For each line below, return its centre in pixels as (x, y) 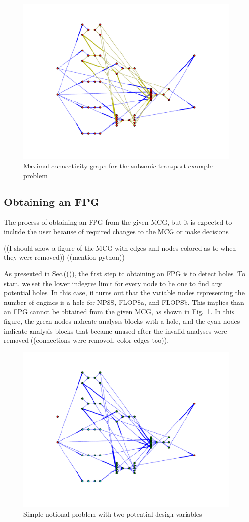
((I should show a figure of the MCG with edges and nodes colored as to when (120, 247)
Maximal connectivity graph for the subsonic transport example (118, 166)
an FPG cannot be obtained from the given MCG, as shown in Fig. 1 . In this (119, 312)
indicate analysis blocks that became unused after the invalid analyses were (116, 330)
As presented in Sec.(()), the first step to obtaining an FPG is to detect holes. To (125, 274)
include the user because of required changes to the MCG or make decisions (116, 231)
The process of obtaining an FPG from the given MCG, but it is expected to (118, 222)
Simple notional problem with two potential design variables (113, 514)
